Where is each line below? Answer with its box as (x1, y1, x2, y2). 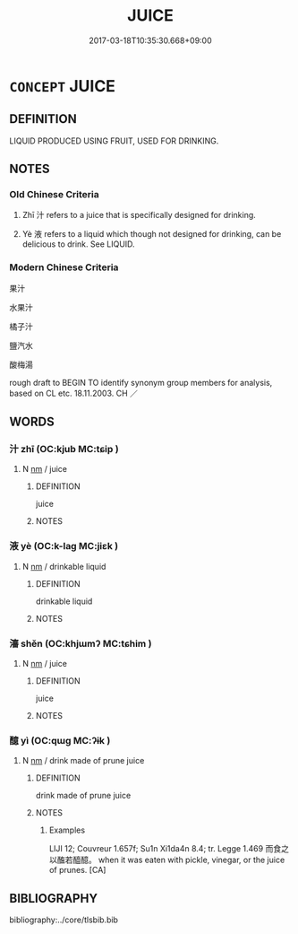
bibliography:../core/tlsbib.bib (9, 914, 119, 925)
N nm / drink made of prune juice (21, 755, 145, 766)
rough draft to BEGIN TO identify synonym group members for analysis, (9, 377, 273, 388)
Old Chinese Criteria (9, 188, 100, 201)
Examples (48, 825, 86, 835)
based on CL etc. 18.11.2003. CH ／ (9, 388, 139, 398)
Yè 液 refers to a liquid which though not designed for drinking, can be (21, 229, 282, 240)
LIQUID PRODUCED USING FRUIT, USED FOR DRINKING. (9, 135, 219, 146)
